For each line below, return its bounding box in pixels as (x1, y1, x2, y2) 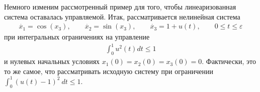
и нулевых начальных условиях (4, 56, 100, 66)
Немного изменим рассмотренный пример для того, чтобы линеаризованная (4, 1, 236, 11)
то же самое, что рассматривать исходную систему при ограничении (4, 65, 213, 76)
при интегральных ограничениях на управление (4, 31, 150, 42)
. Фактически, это (202, 56, 256, 66)
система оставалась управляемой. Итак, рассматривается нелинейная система (4, 11, 240, 21)
